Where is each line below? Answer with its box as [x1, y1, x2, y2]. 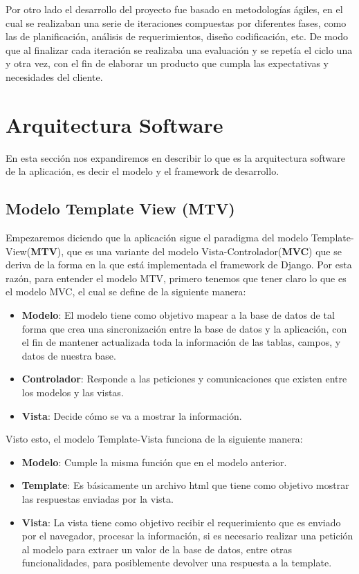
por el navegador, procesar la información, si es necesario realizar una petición [21, 528, 353, 543]
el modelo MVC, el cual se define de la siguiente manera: [6, 284, 246, 299]
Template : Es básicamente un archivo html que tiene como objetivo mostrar [21, 478, 349, 492]
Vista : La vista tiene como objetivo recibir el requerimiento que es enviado [21, 515, 341, 529]
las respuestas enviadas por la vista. [21, 491, 174, 506]
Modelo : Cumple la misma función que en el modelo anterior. [21, 454, 287, 469]
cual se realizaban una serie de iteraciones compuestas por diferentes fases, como [6, 15, 347, 30]
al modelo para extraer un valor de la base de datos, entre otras [21, 541, 292, 556]
